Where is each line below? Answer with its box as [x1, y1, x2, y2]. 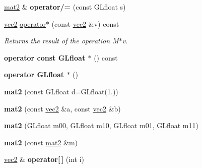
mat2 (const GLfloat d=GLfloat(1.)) [4, 86, 118, 96]
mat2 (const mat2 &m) [4, 137, 78, 147]
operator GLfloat [4, 69, 64, 80]
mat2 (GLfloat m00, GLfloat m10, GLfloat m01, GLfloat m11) [4, 120, 198, 131]
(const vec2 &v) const [51, 18, 119, 29]
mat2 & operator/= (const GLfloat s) [4, 2, 126, 12]
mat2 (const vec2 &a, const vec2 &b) [4, 103, 121, 114]
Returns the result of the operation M [4, 35, 119, 46]
